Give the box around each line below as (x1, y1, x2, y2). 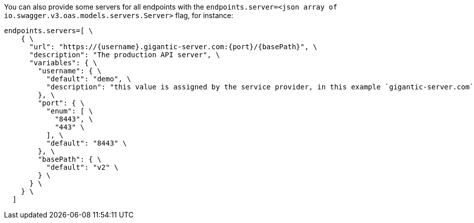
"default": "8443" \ (46, 139, 127, 147)
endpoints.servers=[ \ (4, 27, 93, 35)
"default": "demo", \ (46, 75, 131, 83)
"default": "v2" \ (46, 163, 118, 171)
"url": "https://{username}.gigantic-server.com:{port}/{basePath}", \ (29, 43, 317, 51)
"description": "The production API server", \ (29, 51, 220, 59)
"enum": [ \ (46, 107, 93, 115)
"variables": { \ (29, 59, 97, 67)
